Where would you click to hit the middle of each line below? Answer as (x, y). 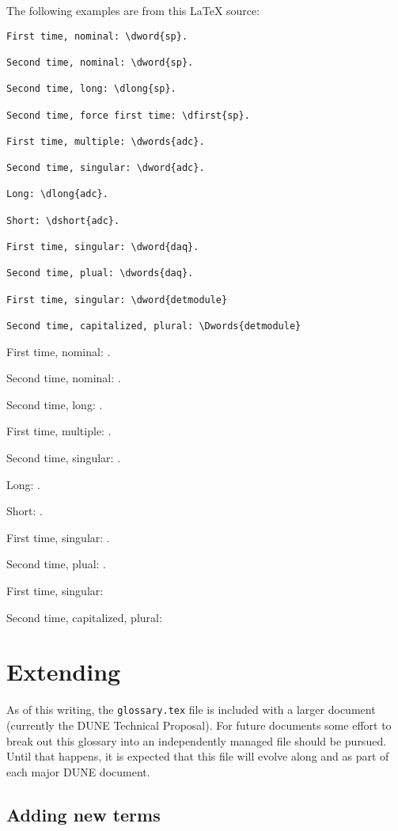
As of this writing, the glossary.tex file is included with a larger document (191, 710)
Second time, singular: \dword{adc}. (106, 168)
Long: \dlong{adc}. (57, 194)
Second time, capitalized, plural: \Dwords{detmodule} (154, 326)
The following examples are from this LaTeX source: (133, 10)
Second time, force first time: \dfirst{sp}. (128, 115)
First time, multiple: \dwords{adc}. (106, 141)
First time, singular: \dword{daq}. (103, 247)
